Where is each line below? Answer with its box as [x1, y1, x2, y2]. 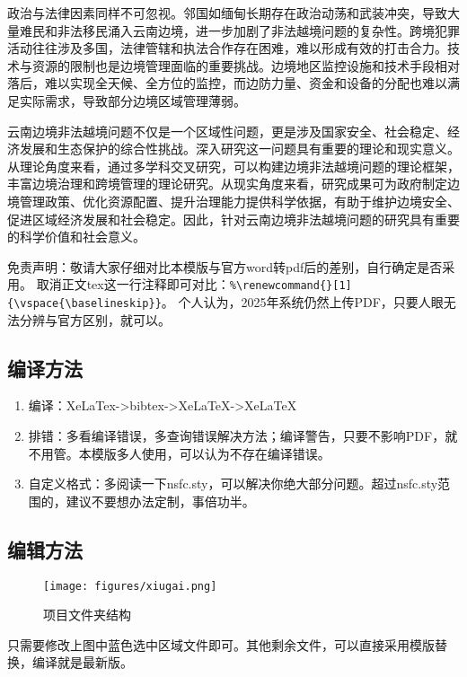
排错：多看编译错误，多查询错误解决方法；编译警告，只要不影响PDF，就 [28, 426, 458, 445]
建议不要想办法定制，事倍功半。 [66, 491, 255, 510]
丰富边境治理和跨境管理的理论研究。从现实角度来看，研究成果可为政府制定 [7, 174, 447, 193]
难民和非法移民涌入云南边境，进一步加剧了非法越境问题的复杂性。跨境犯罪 [19, 21, 460, 40]
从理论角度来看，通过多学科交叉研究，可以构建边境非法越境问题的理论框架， [7, 156, 460, 175]
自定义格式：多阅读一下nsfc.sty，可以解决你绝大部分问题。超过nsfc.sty [28, 474, 438, 493]
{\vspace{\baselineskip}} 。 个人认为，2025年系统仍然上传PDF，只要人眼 [7, 292, 444, 311]
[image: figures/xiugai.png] [43, 579, 217, 593]
